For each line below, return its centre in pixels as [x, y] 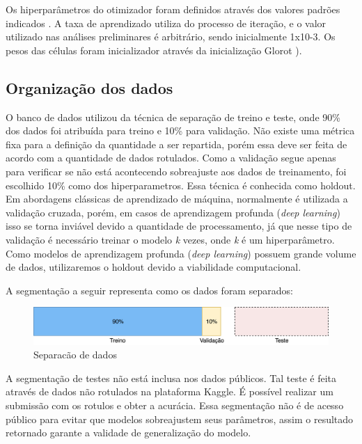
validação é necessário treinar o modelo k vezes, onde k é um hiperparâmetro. [170, 239]
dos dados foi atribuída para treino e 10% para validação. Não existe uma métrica [180, 130]
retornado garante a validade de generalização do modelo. [128, 433]
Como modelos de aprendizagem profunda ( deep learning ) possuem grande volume [181, 253]
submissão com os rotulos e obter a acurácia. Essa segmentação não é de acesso [175, 405]
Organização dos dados [89, 87]
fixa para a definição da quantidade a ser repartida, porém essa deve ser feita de [176, 144]
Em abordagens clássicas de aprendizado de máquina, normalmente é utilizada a [177, 199]
